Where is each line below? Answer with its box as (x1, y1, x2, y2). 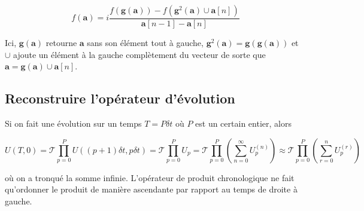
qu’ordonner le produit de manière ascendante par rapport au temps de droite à (5, 183, 298, 195)
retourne (45, 36, 77, 49)
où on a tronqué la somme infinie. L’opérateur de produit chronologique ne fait (5, 171, 295, 184)
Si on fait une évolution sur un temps (5, 117, 142, 130)
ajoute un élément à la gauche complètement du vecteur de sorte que (13, 48, 266, 60)
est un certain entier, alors (195, 117, 292, 130)
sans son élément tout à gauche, (87, 36, 204, 49)
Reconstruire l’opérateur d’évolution (5, 89, 235, 108)
